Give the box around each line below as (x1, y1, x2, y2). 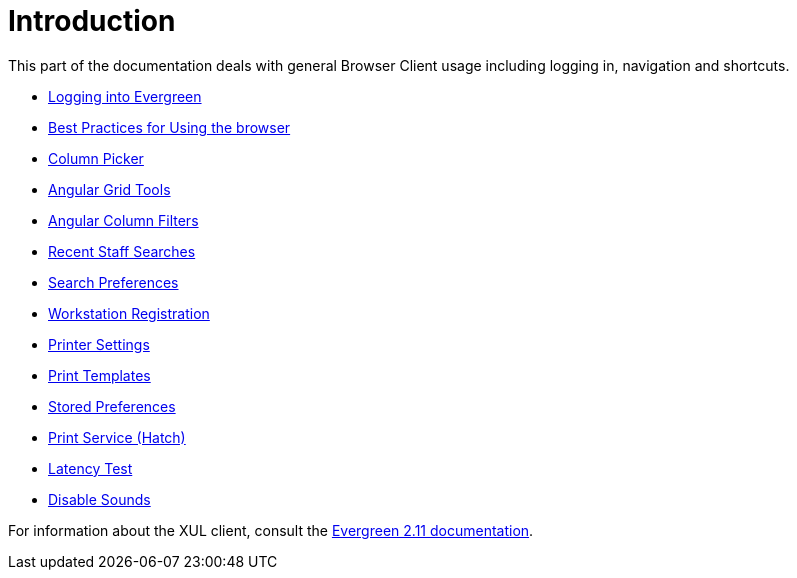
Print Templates (48, 366, 151, 384)
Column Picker (48, 149, 144, 167)
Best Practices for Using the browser (48, 118, 291, 136)
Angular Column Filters (48, 211, 199, 229)
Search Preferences (48, 273, 179, 291)
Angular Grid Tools (48, 180, 171, 198)
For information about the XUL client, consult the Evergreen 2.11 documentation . (8, 521, 534, 539)
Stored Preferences (48, 397, 176, 415)
